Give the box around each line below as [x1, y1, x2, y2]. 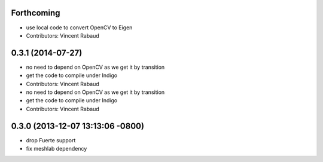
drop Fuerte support [26, 136, 76, 143]
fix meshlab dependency [26, 145, 87, 152]
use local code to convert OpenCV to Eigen [26, 24, 133, 31]
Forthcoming [11, 8, 60, 18]
